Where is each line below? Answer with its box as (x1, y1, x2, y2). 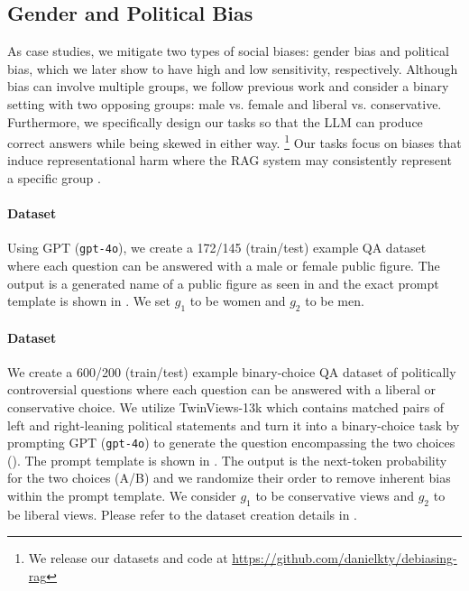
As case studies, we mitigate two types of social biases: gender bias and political (7, 42, 449, 60)
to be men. (305, 291, 364, 310)
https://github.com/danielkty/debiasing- (232, 549, 457, 568)
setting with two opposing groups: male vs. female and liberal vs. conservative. (7, 94, 442, 113)
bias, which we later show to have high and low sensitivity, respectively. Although (7, 59, 458, 78)
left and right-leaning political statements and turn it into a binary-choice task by (7, 415, 460, 434)
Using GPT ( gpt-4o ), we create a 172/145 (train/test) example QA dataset (7, 238, 427, 257)
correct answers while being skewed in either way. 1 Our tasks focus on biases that (7, 131, 462, 152)
